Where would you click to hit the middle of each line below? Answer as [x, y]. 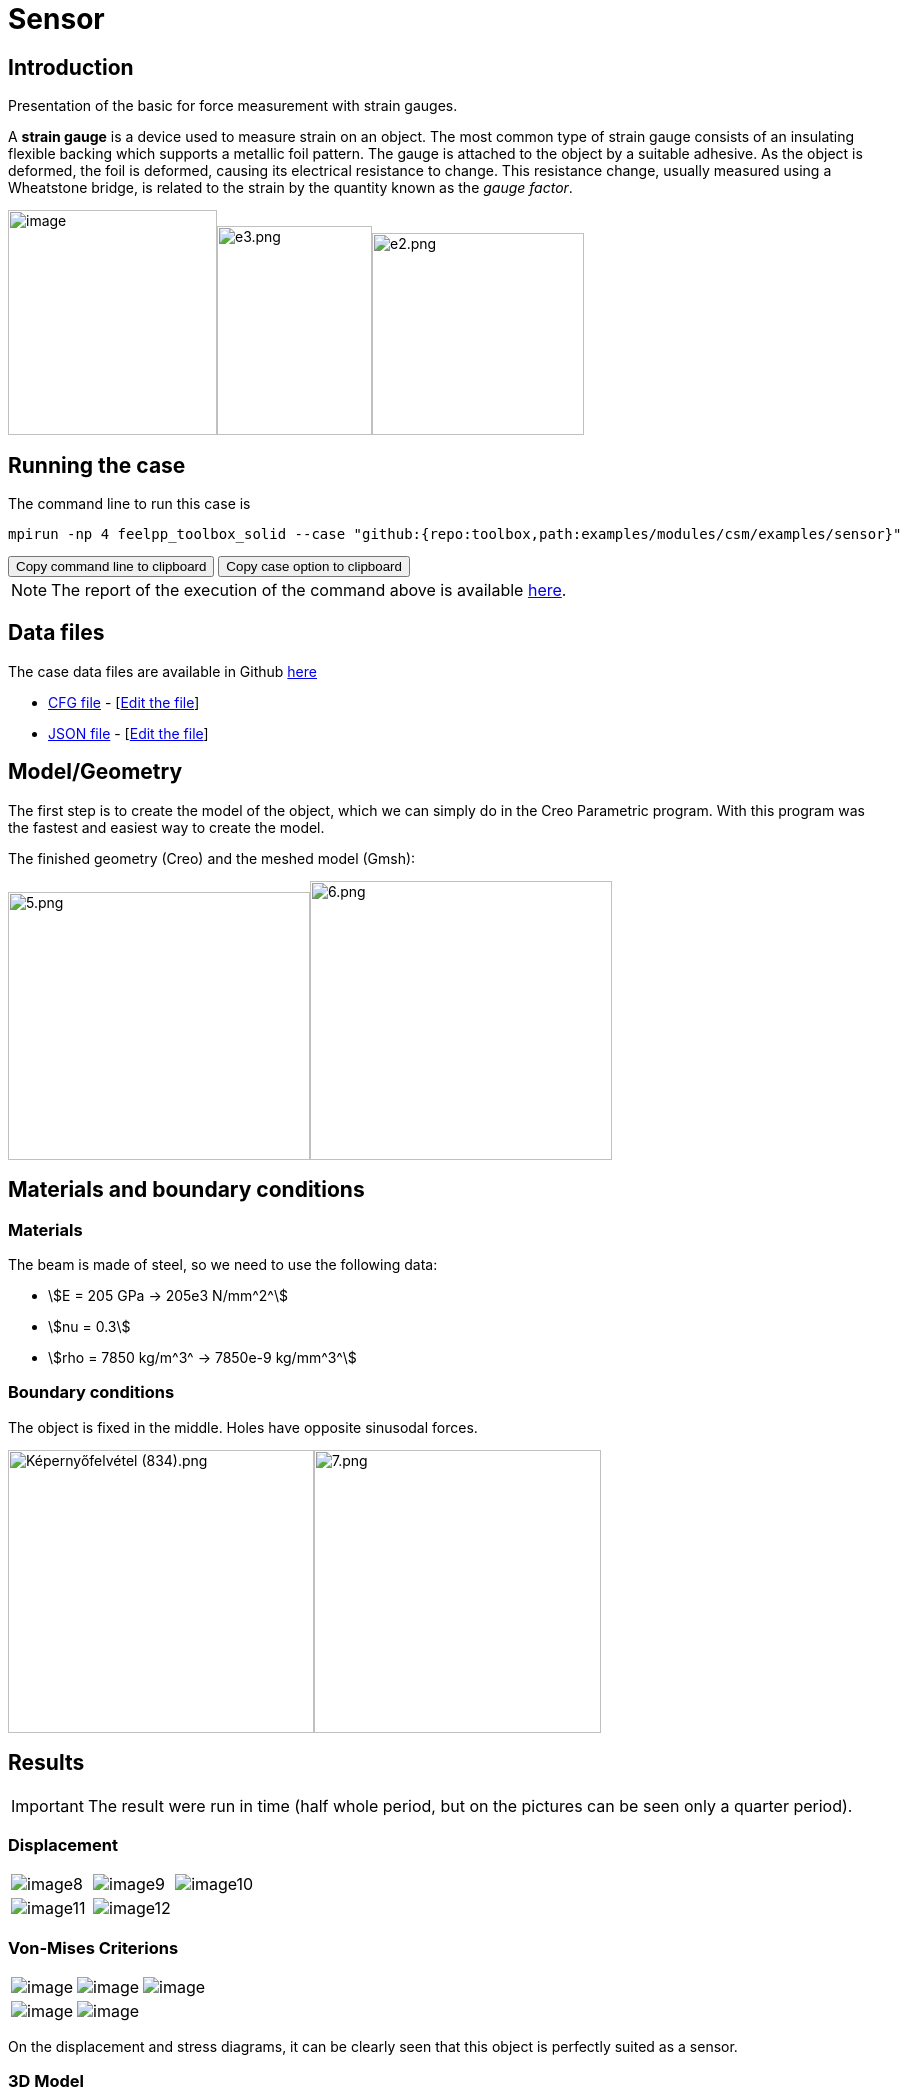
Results [46, 1763]
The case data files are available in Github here [162, 671]
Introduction [71, 67]
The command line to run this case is [129, 504]
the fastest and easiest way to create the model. [166, 827]
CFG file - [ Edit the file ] [124, 702]
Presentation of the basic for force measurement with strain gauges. [233, 106]
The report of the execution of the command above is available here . [309, 590]
